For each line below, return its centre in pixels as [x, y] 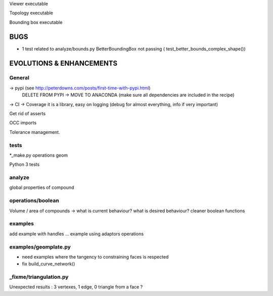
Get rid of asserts [28, 114]
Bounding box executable [36, 22]
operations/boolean [34, 201]
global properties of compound [42, 187]
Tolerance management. [35, 132]
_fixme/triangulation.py [39, 277]
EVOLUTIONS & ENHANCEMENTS [63, 63]
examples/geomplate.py [40, 246]
